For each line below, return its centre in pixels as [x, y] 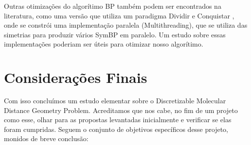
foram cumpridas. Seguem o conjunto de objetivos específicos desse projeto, [116, 129]
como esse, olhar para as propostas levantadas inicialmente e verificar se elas [118, 120]
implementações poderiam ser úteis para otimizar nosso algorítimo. [104, 44]
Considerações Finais [76, 77]
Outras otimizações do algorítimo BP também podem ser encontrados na [113, 6]
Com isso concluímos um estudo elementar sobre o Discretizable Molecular [115, 101]
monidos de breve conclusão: [46, 138]
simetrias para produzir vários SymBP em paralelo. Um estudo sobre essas [115, 34]
